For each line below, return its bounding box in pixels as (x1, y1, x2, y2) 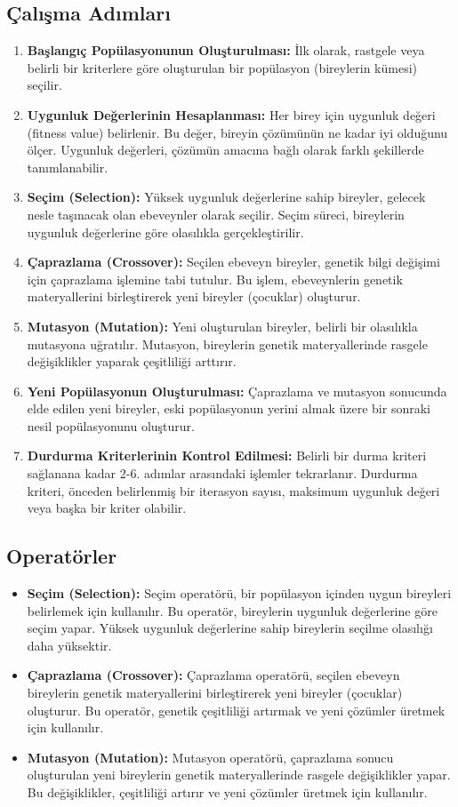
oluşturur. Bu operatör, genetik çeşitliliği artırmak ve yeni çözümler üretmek (27, 700, 446, 719)
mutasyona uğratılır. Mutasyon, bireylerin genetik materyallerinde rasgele (27, 334, 428, 353)
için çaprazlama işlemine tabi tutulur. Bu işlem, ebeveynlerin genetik (27, 269, 403, 288)
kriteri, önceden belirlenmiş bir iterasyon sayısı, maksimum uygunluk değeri (27, 481, 440, 499)
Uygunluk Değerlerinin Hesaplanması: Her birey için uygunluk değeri (27, 105, 436, 124)
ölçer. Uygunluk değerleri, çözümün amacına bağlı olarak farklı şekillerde (27, 140, 424, 159)
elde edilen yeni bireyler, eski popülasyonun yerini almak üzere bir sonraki (27, 399, 430, 418)
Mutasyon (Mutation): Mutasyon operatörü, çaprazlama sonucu (27, 747, 394, 766)
